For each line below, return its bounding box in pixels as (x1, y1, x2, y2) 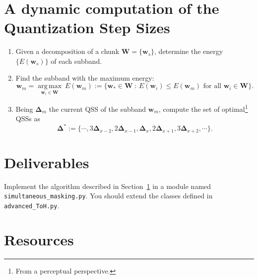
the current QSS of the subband (49, 103, 146, 114)
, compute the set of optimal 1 (158, 102, 248, 114)
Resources (4, 229, 74, 249)
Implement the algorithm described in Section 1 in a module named (4, 181, 211, 191)
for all (203, 83, 221, 90)
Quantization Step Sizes (4, 17, 170, 38)
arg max (38, 83, 62, 90)
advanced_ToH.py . (4, 200, 60, 211)
